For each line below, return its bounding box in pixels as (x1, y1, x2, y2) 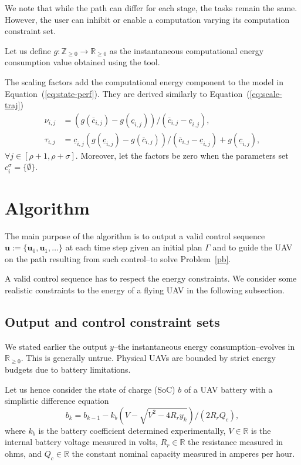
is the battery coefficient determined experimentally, (38, 424, 226, 436)
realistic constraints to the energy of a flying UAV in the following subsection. (5, 284, 285, 296)
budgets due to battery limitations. (5, 363, 131, 376)
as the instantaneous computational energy (109, 44, 264, 56)
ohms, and (5, 447, 42, 460)
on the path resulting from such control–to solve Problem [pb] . (5, 252, 231, 265)
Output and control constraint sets (5, 313, 220, 331)
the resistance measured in (188, 436, 283, 448)
